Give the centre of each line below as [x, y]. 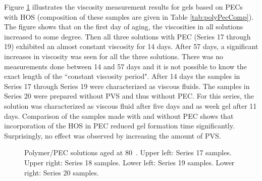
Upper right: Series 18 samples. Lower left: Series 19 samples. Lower [129, 162]
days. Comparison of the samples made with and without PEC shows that [119, 116]
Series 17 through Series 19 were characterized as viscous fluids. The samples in [127, 86]
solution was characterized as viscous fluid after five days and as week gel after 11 [130, 105]
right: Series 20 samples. [62, 172]
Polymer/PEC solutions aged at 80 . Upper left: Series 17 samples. [128, 152]
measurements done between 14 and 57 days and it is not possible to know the [125, 66]
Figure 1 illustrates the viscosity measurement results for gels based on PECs [123, 7]
